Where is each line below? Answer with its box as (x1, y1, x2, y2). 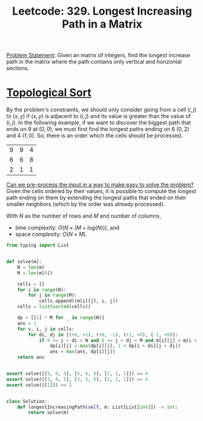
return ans (17, 355, 45, 361)
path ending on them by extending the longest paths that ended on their (6, 194, 187, 202)
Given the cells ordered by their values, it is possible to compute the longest (6, 188, 196, 195)
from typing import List (6, 242, 69, 249)
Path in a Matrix (61, 17, 143, 31)
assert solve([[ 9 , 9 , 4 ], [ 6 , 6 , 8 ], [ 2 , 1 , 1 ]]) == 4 (6, 370, 148, 377)
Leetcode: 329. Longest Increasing (12, 4, 193, 18)
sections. (6, 65, 29, 72)
